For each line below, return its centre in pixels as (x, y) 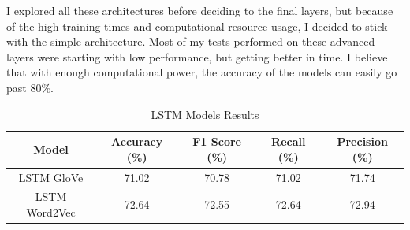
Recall (289, 141)
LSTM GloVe (51, 177)
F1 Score (217, 141)
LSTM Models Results (205, 114)
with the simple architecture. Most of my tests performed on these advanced (191, 41)
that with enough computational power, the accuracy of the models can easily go (202, 72)
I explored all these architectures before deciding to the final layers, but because (200, 10)
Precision (362, 141)
